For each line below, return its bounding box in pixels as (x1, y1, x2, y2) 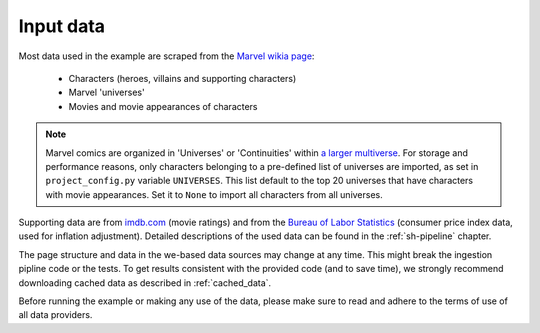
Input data (18, 15, 105, 37)
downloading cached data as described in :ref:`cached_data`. (18, 276, 272, 289)
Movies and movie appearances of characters (68, 100, 259, 112)
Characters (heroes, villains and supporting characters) (68, 72, 297, 84)
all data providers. (18, 309, 93, 321)
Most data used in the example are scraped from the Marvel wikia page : (18, 50, 315, 62)
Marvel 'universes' (68, 86, 145, 99)
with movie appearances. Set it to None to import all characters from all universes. (45, 188, 384, 200)
